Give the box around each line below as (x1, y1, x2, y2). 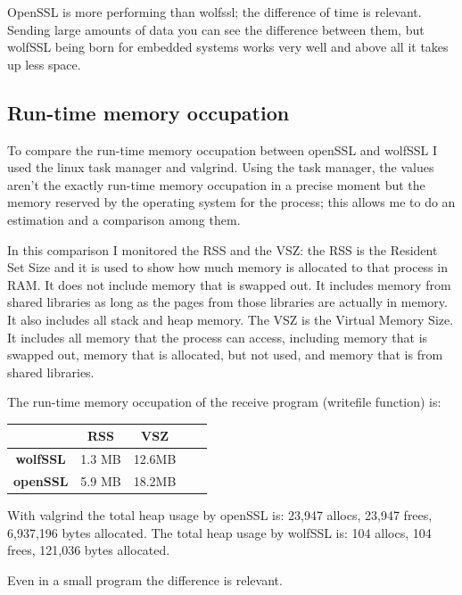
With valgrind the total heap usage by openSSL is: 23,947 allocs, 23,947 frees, (7, 506, 433, 525)
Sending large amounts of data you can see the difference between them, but (7, 20, 425, 38)
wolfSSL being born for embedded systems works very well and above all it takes (7, 37, 449, 56)
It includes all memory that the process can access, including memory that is (7, 327, 428, 346)
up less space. (7, 54, 81, 73)
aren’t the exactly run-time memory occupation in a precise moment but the (7, 175, 425, 194)
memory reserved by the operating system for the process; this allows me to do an (7, 193, 456, 211)
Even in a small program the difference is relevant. (7, 570, 283, 589)
